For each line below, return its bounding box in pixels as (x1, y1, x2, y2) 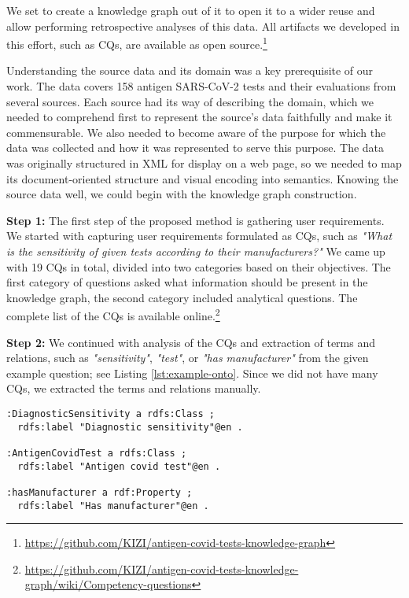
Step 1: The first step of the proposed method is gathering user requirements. (6, 212, 385, 228)
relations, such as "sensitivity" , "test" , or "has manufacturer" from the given (6, 349, 369, 366)
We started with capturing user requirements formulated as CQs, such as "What (6, 227, 392, 244)
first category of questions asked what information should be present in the (6, 274, 368, 290)
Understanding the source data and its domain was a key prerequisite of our (6, 62, 374, 79)
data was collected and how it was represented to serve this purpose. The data (6, 139, 385, 156)
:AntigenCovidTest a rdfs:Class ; (6, 447, 187, 459)
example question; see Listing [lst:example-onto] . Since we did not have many (6, 364, 378, 381)
